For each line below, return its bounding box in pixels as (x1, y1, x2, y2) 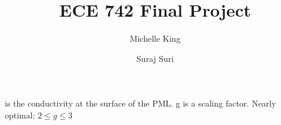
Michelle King (129, 32, 181, 45)
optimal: (5, 108, 35, 121)
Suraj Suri (136, 52, 174, 64)
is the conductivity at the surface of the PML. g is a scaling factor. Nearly (5, 97, 276, 110)
